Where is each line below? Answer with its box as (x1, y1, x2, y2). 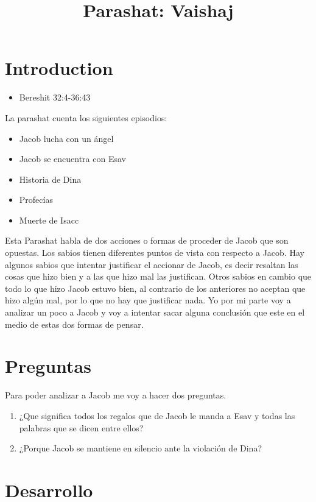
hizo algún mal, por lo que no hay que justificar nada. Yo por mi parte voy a (5, 294, 291, 306)
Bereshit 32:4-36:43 (19, 91, 91, 104)
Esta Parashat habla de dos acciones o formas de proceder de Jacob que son (5, 234, 289, 247)
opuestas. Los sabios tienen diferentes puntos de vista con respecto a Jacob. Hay (5, 246, 304, 259)
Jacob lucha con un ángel (19, 132, 114, 144)
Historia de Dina (19, 172, 82, 185)
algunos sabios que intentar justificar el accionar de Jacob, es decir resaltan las (5, 258, 298, 270)
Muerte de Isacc (19, 213, 79, 226)
